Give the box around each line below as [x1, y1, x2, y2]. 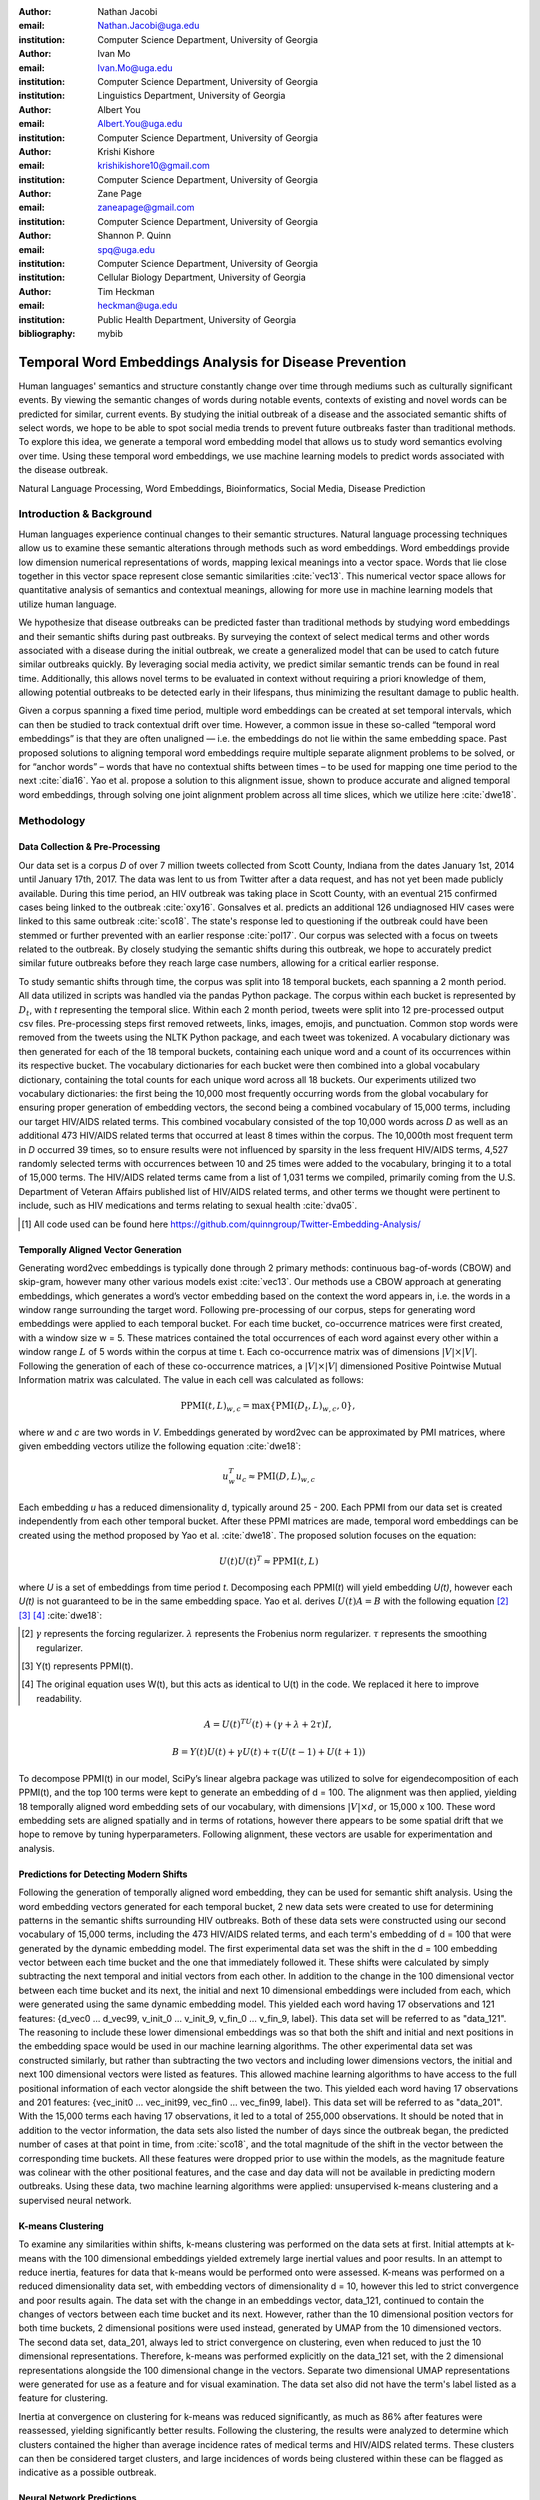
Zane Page [97, 188, 142, 200]
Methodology [18, 813, 86, 827]
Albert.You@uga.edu [97, 118, 183, 130]
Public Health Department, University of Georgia [97, 313, 297, 325]
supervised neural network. [18, 2194, 132, 2206]
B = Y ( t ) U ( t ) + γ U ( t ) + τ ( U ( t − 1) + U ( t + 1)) [171, 1746, 366, 1758]
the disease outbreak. [18, 464, 109, 476]
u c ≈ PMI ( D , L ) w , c [235, 1471, 316, 1484]
